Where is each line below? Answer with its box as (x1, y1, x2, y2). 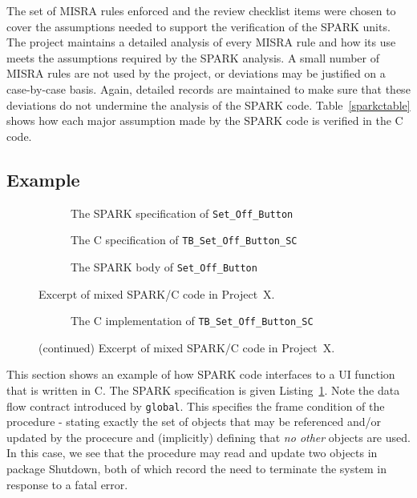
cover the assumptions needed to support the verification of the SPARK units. (6, 18, 391, 34)
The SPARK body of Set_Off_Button (71, 258, 257, 275)
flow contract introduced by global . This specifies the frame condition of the (6, 397, 385, 414)
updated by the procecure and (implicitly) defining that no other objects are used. (6, 428, 411, 445)
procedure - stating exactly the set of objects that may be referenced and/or (6, 413, 382, 430)
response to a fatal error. (6, 476, 128, 492)
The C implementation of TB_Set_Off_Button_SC (71, 312, 314, 329)
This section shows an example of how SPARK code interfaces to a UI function (6, 366, 395, 383)
